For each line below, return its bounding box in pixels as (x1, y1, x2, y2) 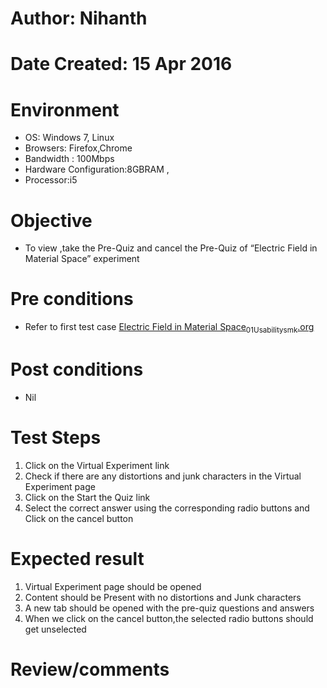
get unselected (24, 623, 87, 635)
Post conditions (10, 358, 144, 381)
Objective (10, 209, 93, 232)
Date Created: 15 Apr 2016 (10, 53, 233, 76)
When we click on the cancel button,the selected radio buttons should (24, 612, 314, 624)
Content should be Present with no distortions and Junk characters (24, 591, 302, 603)
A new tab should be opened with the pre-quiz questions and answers (24, 602, 315, 614)
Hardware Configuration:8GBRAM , (24, 163, 170, 176)
